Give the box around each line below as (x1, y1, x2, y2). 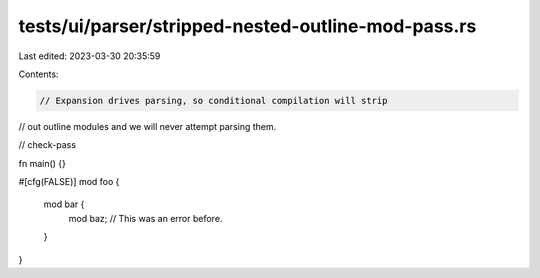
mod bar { (43, 198, 85, 210)
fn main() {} (18, 157, 67, 169)
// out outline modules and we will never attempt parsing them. (18, 120, 277, 132)
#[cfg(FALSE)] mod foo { (18, 176, 120, 188)
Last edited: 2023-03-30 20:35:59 (18, 50, 161, 62)
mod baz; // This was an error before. (68, 212, 223, 224)
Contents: (18, 68, 59, 80)
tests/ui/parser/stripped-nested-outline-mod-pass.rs (18, 15, 477, 37)
